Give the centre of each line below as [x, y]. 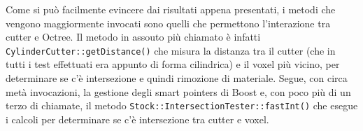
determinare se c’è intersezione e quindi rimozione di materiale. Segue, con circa [177, 78]
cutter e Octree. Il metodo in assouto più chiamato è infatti [133, 37]
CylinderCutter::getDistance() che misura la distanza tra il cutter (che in [171, 50]
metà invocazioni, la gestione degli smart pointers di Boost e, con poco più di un [178, 91]
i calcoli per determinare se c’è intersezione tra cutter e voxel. [137, 119]
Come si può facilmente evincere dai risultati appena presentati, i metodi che [171, 9]
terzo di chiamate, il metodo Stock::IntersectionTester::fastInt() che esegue [182, 105]
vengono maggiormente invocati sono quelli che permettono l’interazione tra [168, 23]
